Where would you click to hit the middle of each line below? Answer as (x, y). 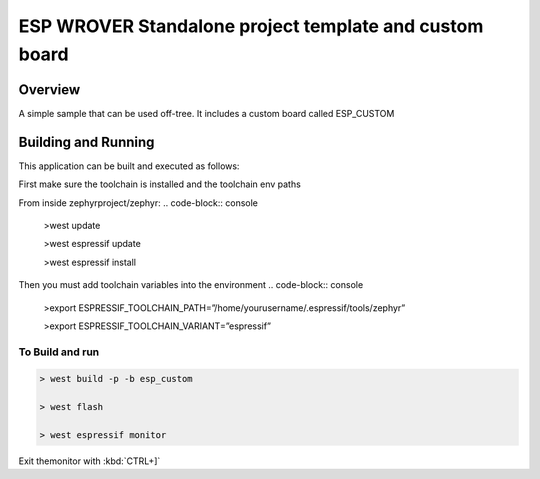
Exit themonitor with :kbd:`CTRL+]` (89, 461)
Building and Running (86, 141)
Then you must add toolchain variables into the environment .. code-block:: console (191, 285)
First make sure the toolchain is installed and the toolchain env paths (160, 184)
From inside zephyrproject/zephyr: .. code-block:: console (138, 202)
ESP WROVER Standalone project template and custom (251, 26)
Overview (49, 89)
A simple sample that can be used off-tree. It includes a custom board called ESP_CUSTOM (206, 113)
